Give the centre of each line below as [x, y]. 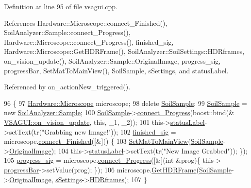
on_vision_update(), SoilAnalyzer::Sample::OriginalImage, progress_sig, [112, 60]
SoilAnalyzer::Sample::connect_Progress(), [67, 32]
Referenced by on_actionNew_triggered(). [67, 87]
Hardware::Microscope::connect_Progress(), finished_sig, [89, 42]
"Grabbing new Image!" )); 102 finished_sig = [109, 131]
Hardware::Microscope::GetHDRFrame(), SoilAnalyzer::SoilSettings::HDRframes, [124, 51]
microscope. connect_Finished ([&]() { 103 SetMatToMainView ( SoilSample [114, 141]
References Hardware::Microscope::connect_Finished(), [86, 23]
